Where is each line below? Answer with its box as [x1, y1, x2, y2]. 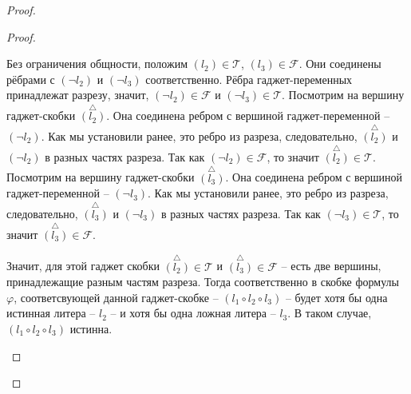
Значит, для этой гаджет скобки [6, 257, 160, 274]
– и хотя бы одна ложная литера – [110, 304, 276, 321]
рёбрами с [6, 70, 55, 87]
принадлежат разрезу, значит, [6, 86, 149, 103]
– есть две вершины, [281, 257, 381, 274]
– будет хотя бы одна [285, 289, 388, 305]
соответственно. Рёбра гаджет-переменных [145, 70, 353, 87]
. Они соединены [298, 55, 381, 72]
